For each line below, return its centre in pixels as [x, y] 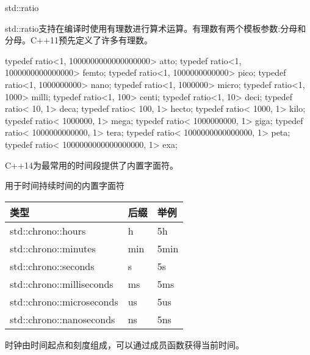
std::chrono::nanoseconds [63, 319]
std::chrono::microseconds [64, 301]
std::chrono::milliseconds [62, 284]
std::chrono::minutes [53, 248]
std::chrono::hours [48, 230]
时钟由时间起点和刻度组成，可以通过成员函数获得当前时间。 [124, 344]
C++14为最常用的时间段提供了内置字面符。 [92, 165]
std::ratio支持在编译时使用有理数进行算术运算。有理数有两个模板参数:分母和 [156, 28]
